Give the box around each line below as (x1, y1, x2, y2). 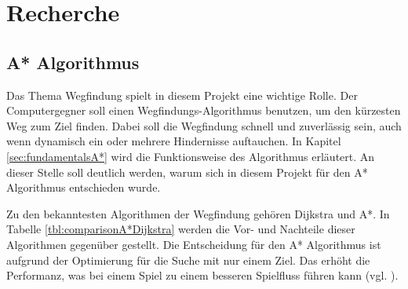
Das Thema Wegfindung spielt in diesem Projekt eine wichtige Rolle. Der (6, 86, 358, 103)
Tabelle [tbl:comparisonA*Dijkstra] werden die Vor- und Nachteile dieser (6, 221, 355, 237)
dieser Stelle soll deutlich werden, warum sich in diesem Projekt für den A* (6, 163, 368, 180)
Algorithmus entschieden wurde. (6, 179, 161, 196)
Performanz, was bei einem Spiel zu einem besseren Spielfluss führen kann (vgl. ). (6, 267, 399, 284)
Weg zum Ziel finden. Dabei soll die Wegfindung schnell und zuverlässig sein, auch (6, 117, 402, 134)
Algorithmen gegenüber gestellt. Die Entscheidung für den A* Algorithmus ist (6, 236, 381, 252)
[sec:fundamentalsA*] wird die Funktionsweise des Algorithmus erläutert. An (6, 148, 375, 164)
